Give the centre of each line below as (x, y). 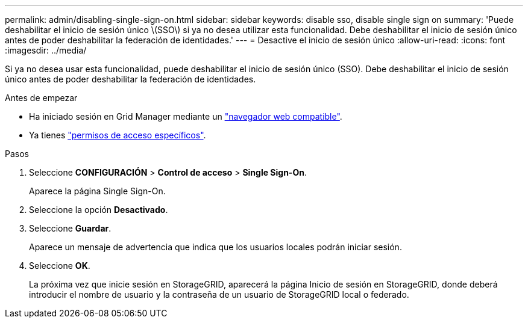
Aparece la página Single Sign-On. (97, 191)
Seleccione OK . (60, 266)
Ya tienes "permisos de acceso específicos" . (118, 135)
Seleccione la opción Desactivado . (99, 210)
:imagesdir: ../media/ (46, 50)
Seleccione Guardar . (70, 228)
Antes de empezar (41, 98)
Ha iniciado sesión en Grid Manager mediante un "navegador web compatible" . (186, 116)
